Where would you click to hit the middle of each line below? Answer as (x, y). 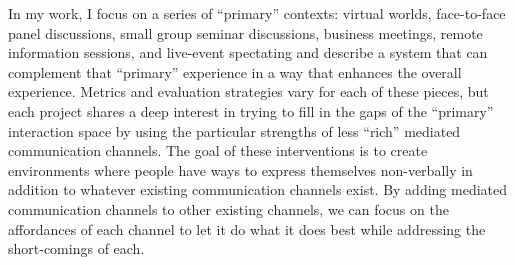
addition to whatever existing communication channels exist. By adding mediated (258, 189)
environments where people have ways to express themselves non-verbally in (240, 169)
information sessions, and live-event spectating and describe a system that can (248, 52)
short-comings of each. (76, 248)
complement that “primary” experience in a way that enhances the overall (235, 71)
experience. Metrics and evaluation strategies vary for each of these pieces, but (248, 91)
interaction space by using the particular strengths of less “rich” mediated (234, 130)
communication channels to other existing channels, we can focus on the (228, 208)
